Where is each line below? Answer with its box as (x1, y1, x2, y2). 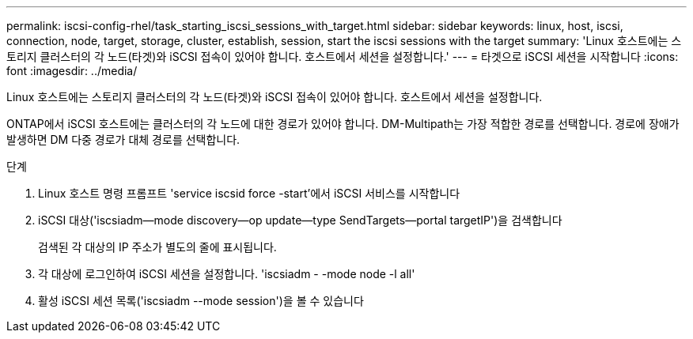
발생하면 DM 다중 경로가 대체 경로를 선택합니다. (6, 133, 240, 146)
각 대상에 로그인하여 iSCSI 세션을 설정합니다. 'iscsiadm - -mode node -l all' (38, 267, 415, 281)
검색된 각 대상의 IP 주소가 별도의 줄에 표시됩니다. (38, 240, 277, 254)
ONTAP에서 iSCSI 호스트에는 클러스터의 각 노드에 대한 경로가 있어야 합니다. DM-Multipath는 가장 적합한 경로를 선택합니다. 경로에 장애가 (6, 117, 680, 130)
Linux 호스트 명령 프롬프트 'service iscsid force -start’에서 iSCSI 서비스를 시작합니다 (38, 186, 460, 200)
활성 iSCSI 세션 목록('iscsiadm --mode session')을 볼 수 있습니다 (38, 294, 364, 307)
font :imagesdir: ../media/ (6, 64, 138, 77)
